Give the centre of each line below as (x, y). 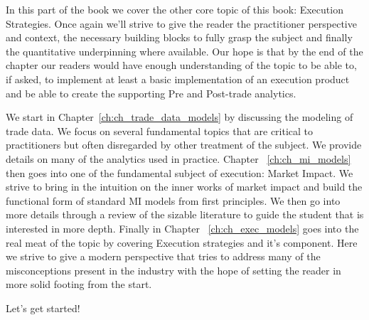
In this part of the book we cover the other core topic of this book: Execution (175, 9)
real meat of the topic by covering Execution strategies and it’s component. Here (182, 242)
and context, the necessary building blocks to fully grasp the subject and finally (179, 37)
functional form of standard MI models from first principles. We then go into (173, 200)
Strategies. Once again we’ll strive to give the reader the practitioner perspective (181, 23)
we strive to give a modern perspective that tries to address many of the (163, 256)
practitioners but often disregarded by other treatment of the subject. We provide (184, 145)
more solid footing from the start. (79, 284)
